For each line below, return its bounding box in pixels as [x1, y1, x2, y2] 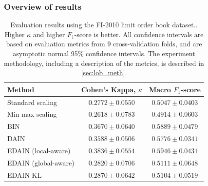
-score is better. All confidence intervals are [74, 29, 204, 39]
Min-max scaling [7, 109, 57, 119]
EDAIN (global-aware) [7, 157, 75, 167]
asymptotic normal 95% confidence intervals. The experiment [13, 48, 195, 58]
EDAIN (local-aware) [7, 145, 71, 155]
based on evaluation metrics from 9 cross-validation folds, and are [6, 39, 202, 49]
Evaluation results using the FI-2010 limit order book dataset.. [10, 20, 198, 30]
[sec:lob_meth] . [81, 67, 127, 78]
